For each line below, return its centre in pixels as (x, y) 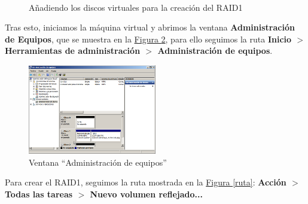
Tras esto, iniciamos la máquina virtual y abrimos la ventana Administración (150, 27)
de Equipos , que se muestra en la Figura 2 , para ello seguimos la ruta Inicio (148, 39)
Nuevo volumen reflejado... (146, 194)
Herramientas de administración (73, 51)
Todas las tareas (39, 194)
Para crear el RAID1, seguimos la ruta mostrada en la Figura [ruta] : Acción (146, 182)
